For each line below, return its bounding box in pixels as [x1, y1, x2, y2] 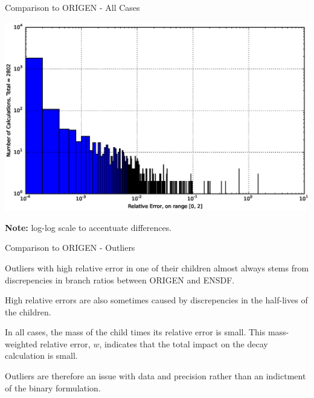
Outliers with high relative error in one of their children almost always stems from [5, 261, 309, 274]
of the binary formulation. [5, 381, 101, 394]
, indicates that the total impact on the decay [99, 337, 268, 350]
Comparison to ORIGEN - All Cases [5, 1, 140, 13]
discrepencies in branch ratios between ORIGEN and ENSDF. [5, 273, 235, 286]
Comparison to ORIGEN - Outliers [5, 241, 135, 254]
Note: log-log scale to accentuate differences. [5, 221, 172, 233]
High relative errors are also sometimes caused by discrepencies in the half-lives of [5, 294, 308, 306]
